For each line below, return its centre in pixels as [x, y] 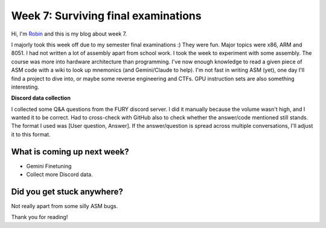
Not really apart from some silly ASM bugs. [65, 206]
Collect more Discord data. [59, 174]
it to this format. [31, 134]
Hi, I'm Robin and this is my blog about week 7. [69, 34]
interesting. [25, 87]
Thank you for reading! [40, 217]
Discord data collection [41, 98]
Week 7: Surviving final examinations [106, 16]
